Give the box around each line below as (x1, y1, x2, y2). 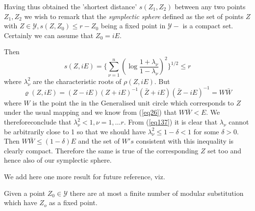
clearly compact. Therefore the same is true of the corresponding (4, 145, 199, 155)
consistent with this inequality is (136, 136, 234, 146)
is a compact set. (182, 21, 233, 31)
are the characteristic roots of (33, 76, 122, 86)
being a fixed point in (101, 21, 166, 31)
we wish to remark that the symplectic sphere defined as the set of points (24, 11, 244, 21)
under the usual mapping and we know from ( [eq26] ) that (4, 107, 177, 117)
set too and (207, 145, 242, 155)
